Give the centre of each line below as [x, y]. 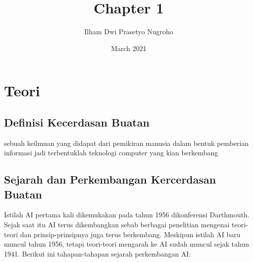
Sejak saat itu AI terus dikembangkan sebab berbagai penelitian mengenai [117, 225]
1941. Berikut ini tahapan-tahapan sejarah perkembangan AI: [98, 253]
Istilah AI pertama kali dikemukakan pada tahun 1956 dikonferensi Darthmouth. [127, 215]
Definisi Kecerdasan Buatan [77, 122]
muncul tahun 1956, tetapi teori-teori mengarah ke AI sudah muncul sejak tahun [126, 244]
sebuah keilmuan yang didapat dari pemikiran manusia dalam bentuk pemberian [126, 143]
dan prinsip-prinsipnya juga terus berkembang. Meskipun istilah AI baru [130, 234]
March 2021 [129, 48]
